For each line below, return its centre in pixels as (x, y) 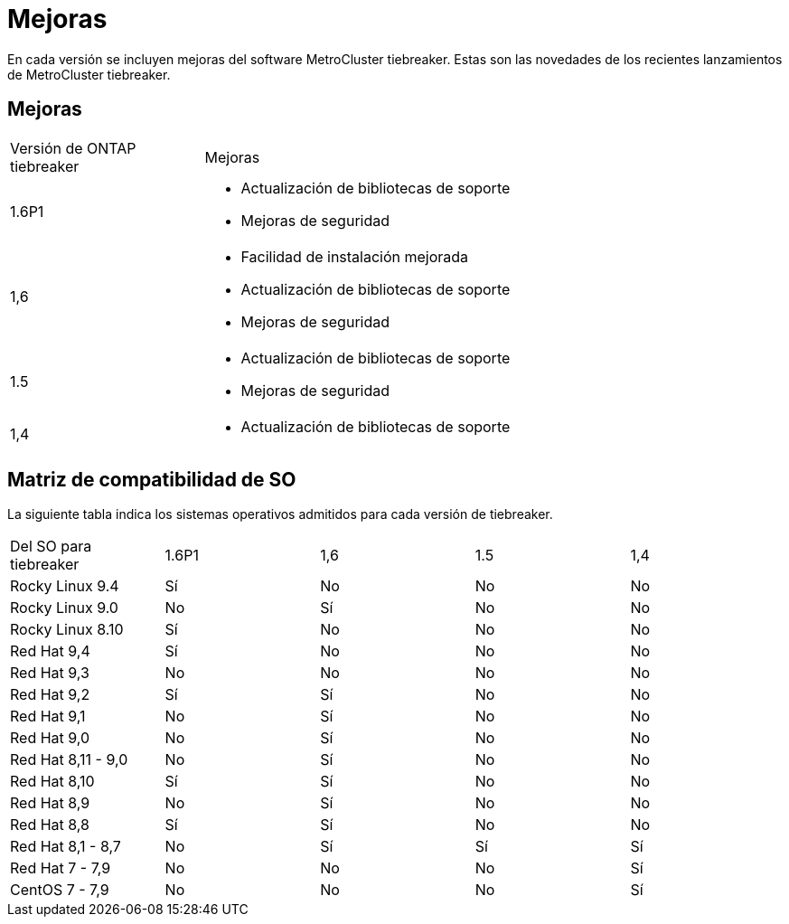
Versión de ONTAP (73, 148)
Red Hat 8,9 (50, 803)
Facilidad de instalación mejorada (355, 256)
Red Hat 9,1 (48, 717)
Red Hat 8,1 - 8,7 (66, 847)
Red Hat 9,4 (50, 651)
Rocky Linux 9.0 (64, 608)
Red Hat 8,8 (50, 825)
